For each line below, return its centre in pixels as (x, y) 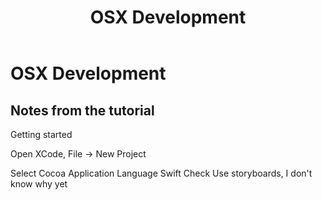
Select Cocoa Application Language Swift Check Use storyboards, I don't (161, 173)
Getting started (41, 134)
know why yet (39, 184)
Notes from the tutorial (82, 110)
